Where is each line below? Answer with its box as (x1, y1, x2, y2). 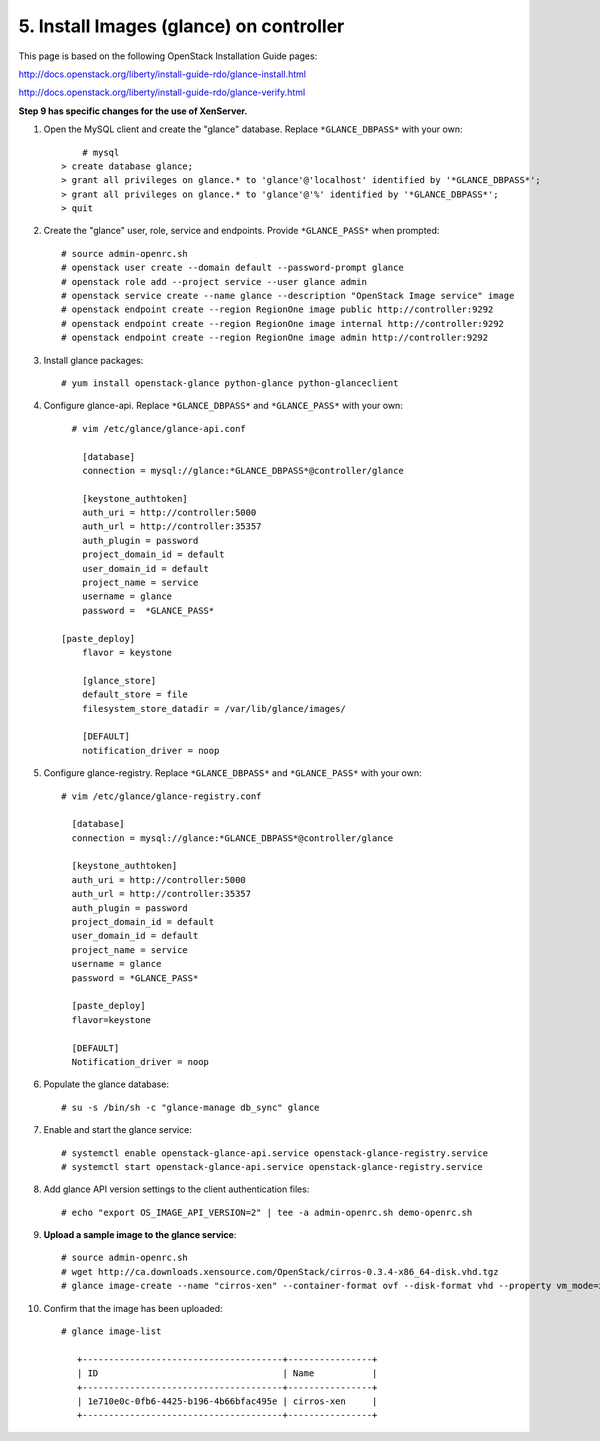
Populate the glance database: (43, 1078, 170, 1090)
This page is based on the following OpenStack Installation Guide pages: (18, 50, 318, 62)
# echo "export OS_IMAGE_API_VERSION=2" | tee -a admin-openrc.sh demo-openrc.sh (61, 1206, 473, 1218)
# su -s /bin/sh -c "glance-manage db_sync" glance (61, 1101, 320, 1113)
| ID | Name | (76, 1368, 378, 1379)
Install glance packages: (43, 354, 144, 366)
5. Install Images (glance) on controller (18, 15, 345, 37)
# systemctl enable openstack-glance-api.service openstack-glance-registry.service (61, 1147, 489, 1159)
